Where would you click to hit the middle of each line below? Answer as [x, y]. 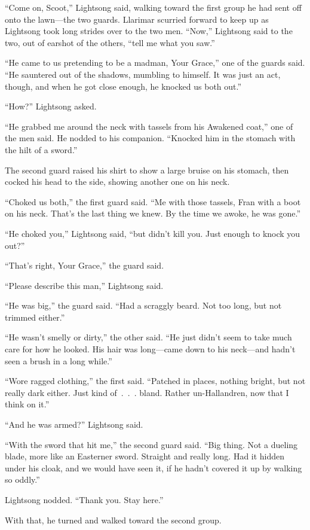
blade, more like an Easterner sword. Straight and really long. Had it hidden [145, 456]
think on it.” [27, 404]
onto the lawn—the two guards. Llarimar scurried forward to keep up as [137, 19]
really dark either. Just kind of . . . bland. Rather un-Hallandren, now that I [147, 392]
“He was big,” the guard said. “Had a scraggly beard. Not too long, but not [143, 305]
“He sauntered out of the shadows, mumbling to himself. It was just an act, [143, 74]
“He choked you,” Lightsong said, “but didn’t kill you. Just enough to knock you [153, 233]
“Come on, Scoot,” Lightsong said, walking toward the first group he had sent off [153, 7]
